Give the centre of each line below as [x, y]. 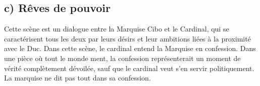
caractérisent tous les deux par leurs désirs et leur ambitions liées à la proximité [127, 38]
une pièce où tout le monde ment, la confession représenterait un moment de [122, 58]
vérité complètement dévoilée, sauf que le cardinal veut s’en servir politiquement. [129, 68]
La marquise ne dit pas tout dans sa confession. [77, 78]
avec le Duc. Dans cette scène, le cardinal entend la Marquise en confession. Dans [130, 48]
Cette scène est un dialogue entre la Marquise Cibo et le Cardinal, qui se [117, 29]
